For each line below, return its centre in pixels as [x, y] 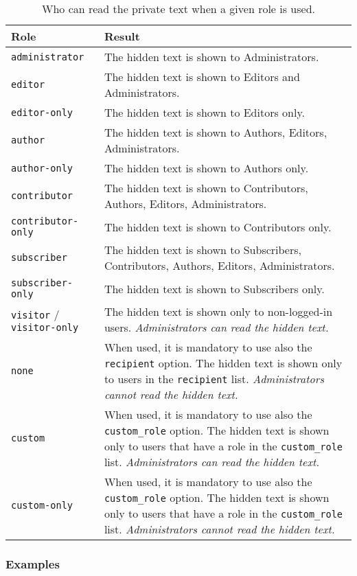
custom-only [42, 505]
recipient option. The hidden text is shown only [223, 363]
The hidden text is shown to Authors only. [206, 168]
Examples [33, 563]
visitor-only [45, 327]
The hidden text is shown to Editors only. [204, 112]
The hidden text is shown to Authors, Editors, [216, 132]
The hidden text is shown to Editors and [202, 77]
